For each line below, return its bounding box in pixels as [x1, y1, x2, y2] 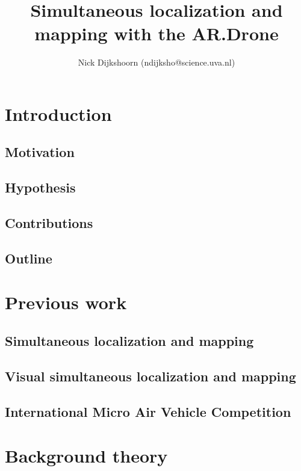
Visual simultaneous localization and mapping [5, 366, 296, 385]
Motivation [5, 143, 75, 161]
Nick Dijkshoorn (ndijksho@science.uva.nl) [78, 56, 235, 69]
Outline [5, 248, 52, 267]
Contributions [5, 214, 93, 232]
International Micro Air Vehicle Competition [5, 402, 291, 420]
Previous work [5, 290, 127, 315]
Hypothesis [5, 178, 76, 197]
